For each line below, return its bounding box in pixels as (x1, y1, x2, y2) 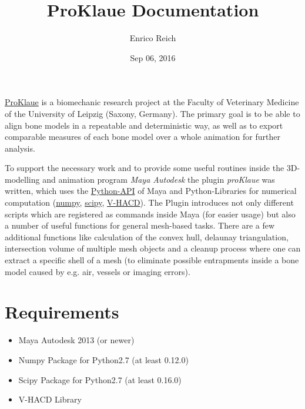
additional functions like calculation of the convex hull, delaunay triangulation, (5, 230, 289, 243)
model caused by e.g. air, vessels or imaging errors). (5, 265, 190, 277)
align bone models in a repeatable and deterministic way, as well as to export (5, 119, 283, 131)
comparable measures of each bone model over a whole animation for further (5, 130, 280, 143)
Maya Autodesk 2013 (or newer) (18, 334, 135, 346)
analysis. (5, 142, 35, 154)
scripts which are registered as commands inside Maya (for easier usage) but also (5, 207, 296, 220)
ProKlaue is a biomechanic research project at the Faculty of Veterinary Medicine (5, 96, 299, 108)
